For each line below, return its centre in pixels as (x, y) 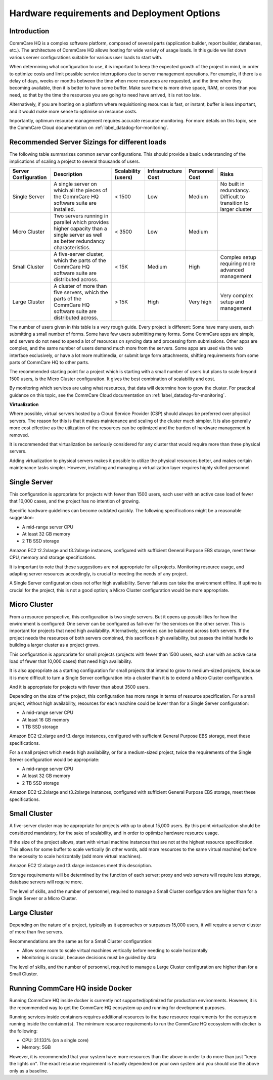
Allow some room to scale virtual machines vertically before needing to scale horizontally (115, 951)
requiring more (238, 264)
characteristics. (72, 248)
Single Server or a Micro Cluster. (43, 898)
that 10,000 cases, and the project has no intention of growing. (75, 501)
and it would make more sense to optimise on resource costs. (73, 111)
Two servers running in (81, 216)
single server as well (78, 235)
